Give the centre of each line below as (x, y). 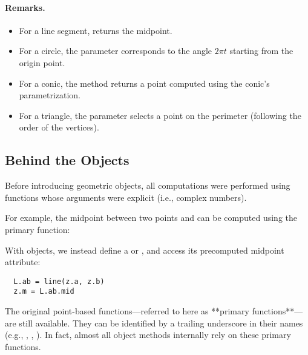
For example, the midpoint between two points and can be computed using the (151, 218)
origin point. (42, 62)
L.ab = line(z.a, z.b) (59, 281)
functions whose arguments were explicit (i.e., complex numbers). (126, 197)
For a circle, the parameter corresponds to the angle (116, 51)
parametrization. (50, 95)
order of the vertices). (59, 127)
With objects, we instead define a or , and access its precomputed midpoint (145, 250)
